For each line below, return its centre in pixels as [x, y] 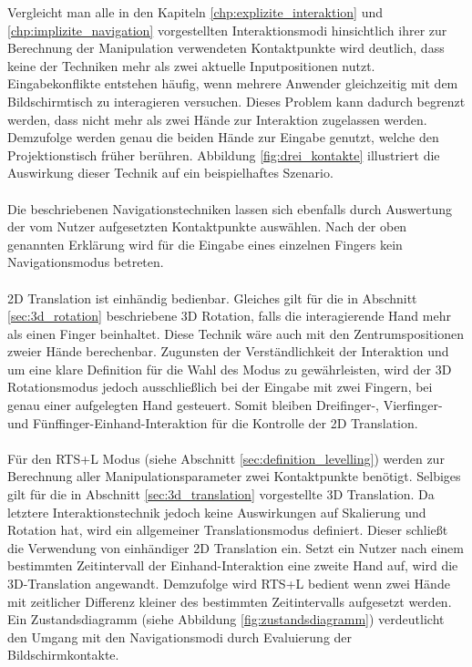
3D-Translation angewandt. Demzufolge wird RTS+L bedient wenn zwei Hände [229, 583]
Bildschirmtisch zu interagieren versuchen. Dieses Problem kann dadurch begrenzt [236, 101]
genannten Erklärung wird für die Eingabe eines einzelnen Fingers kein [205, 244]
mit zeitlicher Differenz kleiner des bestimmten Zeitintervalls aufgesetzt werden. [230, 601]
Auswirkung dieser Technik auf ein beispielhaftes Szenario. [170, 173]
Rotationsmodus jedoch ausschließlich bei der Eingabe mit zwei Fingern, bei [220, 387]
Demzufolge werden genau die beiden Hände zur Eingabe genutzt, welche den [223, 137]
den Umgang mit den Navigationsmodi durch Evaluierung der [180, 636]
